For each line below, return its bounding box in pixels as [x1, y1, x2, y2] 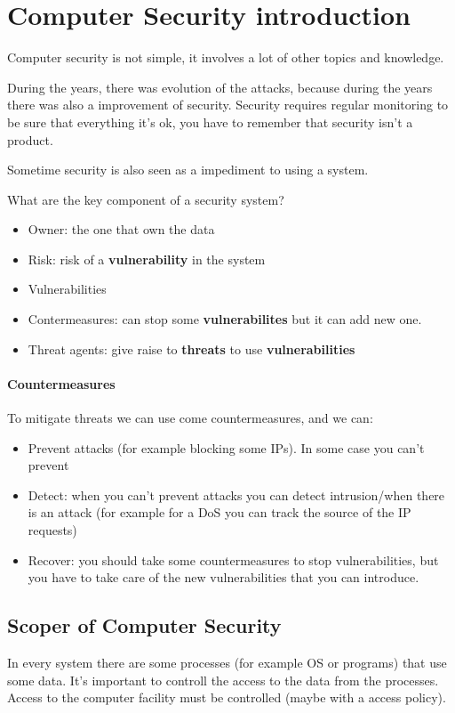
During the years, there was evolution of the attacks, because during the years [7, 77, 433, 96]
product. [7, 130, 53, 149]
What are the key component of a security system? [7, 190, 284, 208]
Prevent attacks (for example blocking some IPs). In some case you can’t [28, 438, 425, 457]
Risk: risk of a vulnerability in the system [28, 249, 266, 268]
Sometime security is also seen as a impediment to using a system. [7, 160, 369, 179]
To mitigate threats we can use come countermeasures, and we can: [7, 409, 373, 427]
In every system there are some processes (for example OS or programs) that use [7, 653, 447, 671]
